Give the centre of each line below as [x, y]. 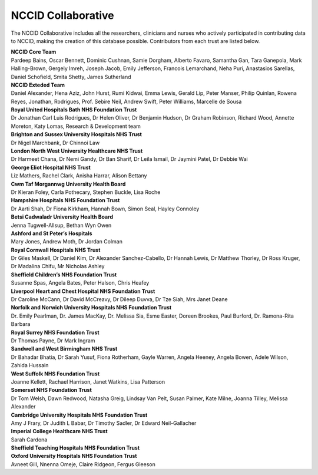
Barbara [21, 324]
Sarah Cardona [29, 440]
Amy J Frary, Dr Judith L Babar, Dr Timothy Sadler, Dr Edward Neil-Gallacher [104, 423]
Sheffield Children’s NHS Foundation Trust [64, 275]
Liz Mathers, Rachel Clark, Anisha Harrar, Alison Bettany [79, 176]
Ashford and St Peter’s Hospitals [52, 233]
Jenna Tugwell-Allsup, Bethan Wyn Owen [61, 225]
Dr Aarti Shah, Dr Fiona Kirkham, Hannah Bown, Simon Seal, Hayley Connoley [105, 209]
